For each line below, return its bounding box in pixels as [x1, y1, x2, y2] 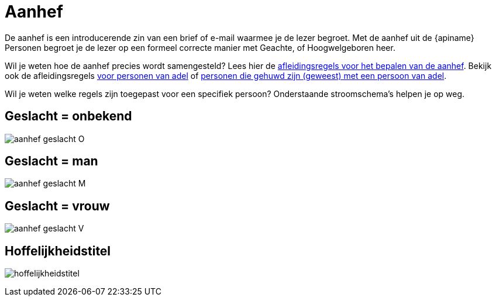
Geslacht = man [5, 154, 98, 169]
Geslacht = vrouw [5, 198, 110, 213]
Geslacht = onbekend [5, 109, 132, 124]
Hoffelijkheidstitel [5, 243, 111, 258]
